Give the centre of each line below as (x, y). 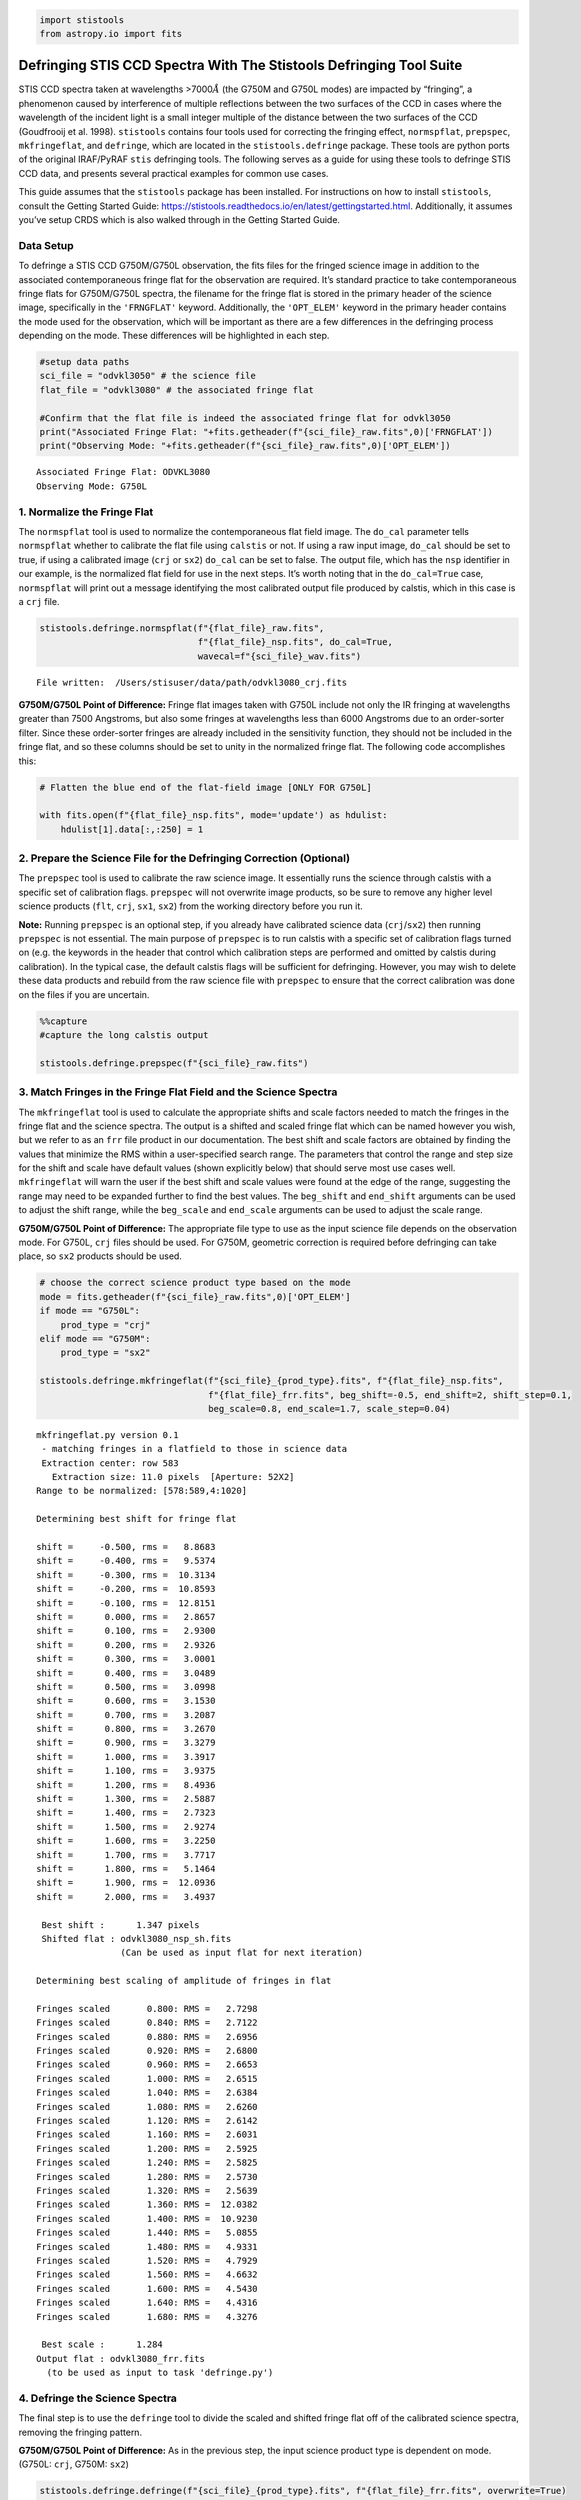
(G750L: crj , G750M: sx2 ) (74, 2464)
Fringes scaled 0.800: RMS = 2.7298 (147, 2008)
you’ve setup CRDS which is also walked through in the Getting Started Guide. (179, 219)
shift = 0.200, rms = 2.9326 (126, 1644)
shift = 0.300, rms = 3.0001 (126, 1659)
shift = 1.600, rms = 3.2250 (126, 1841)
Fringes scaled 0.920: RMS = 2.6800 (147, 2051)
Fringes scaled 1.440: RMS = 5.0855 (147, 2233)
